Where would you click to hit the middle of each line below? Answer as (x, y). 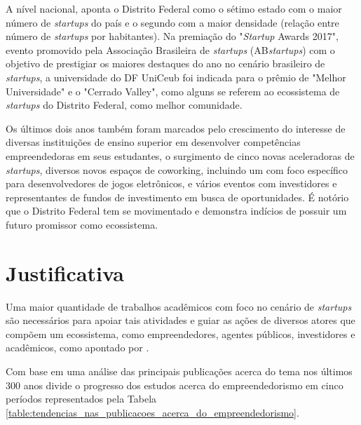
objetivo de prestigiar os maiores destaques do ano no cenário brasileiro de (165, 63)
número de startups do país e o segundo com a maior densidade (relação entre (172, 22)
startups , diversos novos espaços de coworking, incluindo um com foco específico (177, 169)
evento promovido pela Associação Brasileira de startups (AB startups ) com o (170, 49)
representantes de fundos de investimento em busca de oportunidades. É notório (177, 197)
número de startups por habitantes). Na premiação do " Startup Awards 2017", (172, 36)
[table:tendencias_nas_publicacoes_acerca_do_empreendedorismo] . (152, 412)
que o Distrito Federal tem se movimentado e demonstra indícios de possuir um (176, 211)
